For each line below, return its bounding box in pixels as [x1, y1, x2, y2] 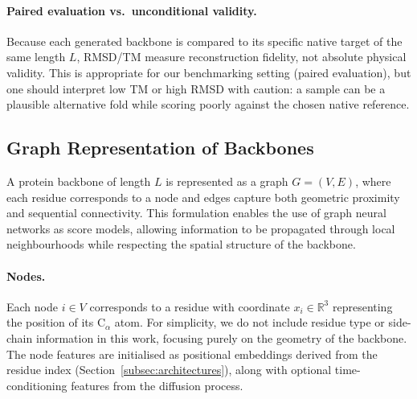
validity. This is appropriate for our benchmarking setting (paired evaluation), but [6, 64, 411, 80]
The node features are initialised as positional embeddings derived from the [6, 345, 378, 362]
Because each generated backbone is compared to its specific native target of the [6, 32, 403, 49]
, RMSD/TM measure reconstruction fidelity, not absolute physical [76, 48, 407, 65]
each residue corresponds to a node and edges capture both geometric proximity [6, 188, 400, 205]
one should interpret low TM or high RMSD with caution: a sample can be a [6, 80, 386, 97]
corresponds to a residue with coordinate [89, 298, 290, 315]
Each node [6, 298, 58, 315]
